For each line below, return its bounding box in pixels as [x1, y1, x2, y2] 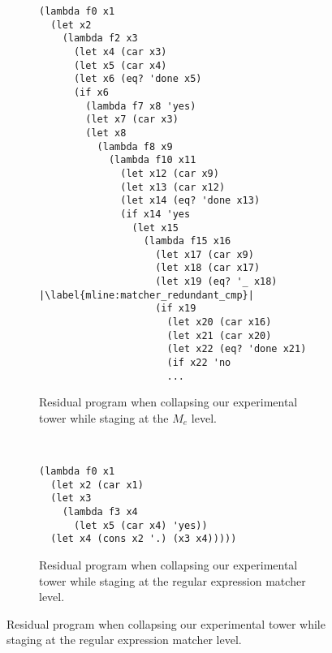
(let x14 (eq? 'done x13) [120, 195, 261, 207]
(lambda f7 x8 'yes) [85, 100, 196, 112]
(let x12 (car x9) [120, 167, 219, 179]
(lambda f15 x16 [143, 235, 231, 247]
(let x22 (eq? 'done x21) [166, 343, 307, 355]
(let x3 [50, 492, 92, 505]
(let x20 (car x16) [166, 316, 272, 329]
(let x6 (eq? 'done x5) [73, 73, 202, 85]
